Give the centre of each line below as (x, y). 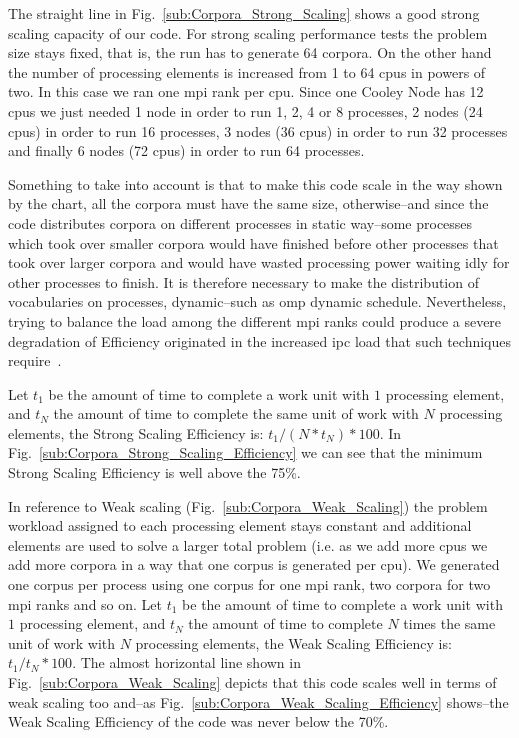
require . (35, 360)
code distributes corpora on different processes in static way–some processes (240, 222)
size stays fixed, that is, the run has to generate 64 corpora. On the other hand (250, 52)
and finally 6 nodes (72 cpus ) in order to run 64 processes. (186, 150)
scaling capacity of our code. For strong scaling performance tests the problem (248, 32)
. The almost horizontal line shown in (186, 662)
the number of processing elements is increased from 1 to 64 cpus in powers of (247, 71)
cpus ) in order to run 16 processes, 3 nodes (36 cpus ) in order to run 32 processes (258, 130)
